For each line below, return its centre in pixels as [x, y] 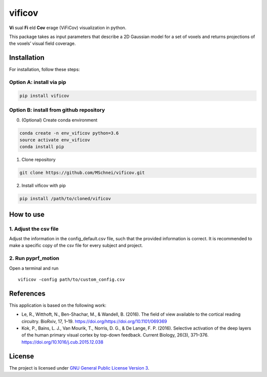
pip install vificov [44, 96]
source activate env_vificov [55, 140]
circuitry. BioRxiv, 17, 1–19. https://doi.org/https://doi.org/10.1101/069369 [94, 321]
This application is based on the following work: [58, 305]
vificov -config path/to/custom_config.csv [71, 279]
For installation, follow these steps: [44, 70]
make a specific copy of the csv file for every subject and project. [76, 246]
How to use [27, 214]
